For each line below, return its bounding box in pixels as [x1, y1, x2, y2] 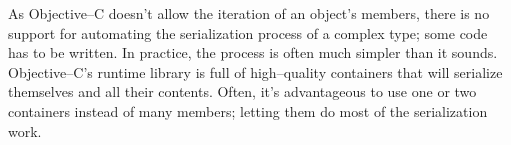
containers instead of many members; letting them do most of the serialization [8, 100, 488, 121]
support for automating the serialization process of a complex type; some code [8, 22, 488, 43]
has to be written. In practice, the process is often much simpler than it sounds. [8, 42, 498, 63]
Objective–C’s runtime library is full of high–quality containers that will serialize [8, 61, 503, 82]
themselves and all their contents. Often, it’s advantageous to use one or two [8, 81, 477, 102]
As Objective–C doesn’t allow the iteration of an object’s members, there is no [8, 3, 490, 23]
